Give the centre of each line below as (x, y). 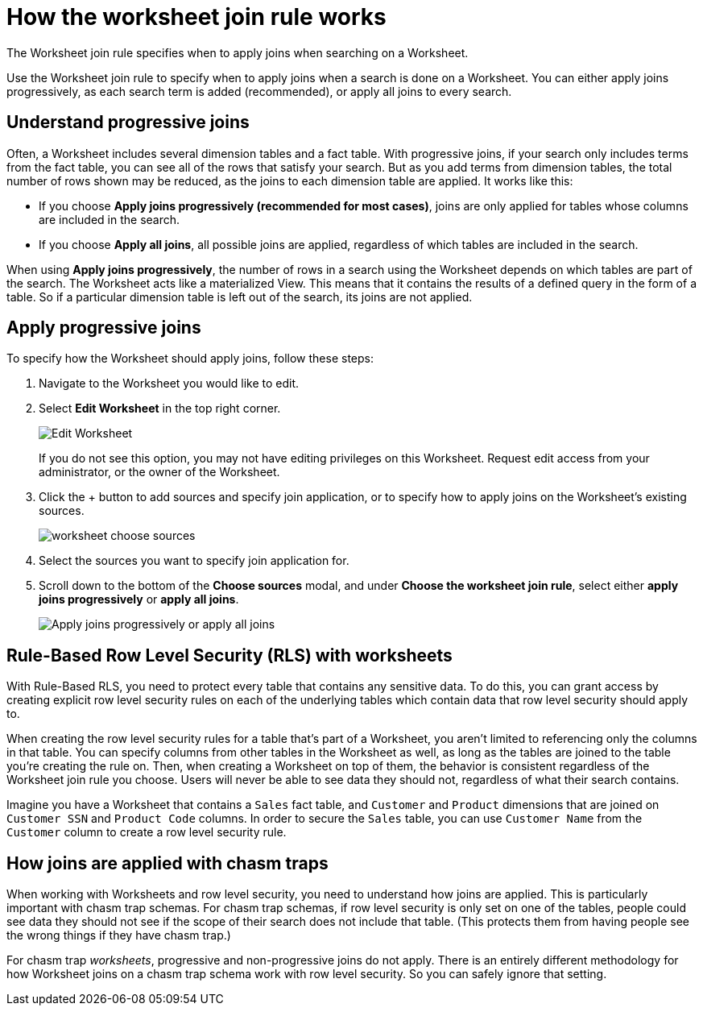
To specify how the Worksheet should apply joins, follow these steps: (190, 359)
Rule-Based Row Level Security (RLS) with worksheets (230, 655)
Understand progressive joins (128, 122)
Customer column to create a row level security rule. (147, 832)
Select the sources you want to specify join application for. (194, 561)
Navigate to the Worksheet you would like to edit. (169, 384)
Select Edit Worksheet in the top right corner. (160, 409)
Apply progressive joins (104, 328)
